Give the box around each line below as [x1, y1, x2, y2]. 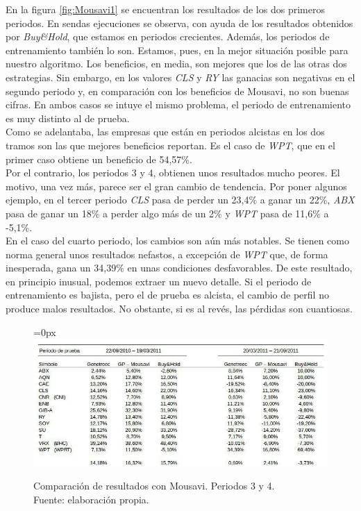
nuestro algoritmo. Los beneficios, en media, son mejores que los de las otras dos [6, 56, 347, 71]
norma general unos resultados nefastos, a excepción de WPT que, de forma [6, 246, 328, 261]
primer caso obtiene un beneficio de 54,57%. [6, 151, 192, 166]
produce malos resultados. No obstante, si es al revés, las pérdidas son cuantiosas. [6, 301, 353, 316]
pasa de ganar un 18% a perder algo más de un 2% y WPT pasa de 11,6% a [6, 206, 329, 220]
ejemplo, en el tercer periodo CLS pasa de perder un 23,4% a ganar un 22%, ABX [6, 192, 355, 207]
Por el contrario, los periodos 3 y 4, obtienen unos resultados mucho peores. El [6, 165, 340, 180]
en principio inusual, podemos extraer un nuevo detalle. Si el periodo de [6, 274, 312, 288]
